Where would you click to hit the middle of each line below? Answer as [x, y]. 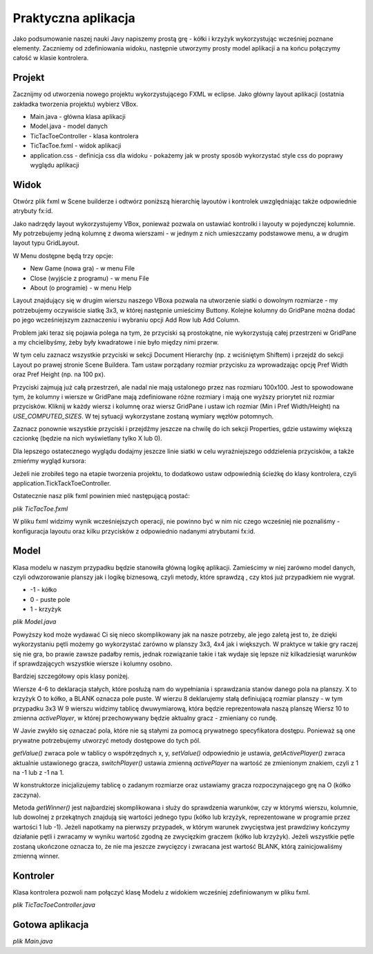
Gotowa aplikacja [51, 925]
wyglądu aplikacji [55, 165]
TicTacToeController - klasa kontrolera [84, 136]
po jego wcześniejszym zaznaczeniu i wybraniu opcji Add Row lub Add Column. [126, 320]
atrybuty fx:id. [33, 211]
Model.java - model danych [69, 126]
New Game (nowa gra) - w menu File [82, 268]
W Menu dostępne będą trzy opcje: [63, 255]
